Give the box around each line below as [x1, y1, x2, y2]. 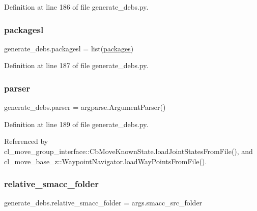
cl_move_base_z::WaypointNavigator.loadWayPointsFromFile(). [4, 156, 207, 166]
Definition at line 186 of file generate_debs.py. [4, 2, 149, 12]
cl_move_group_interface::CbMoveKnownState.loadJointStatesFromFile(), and [4, 146, 253, 156]
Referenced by [4, 136, 48, 146]
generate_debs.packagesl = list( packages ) [4, 43, 134, 53]
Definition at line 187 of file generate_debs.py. [4, 60, 149, 71]
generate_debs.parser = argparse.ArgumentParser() [4, 102, 166, 112]
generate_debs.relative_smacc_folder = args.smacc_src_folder [4, 197, 203, 208]
